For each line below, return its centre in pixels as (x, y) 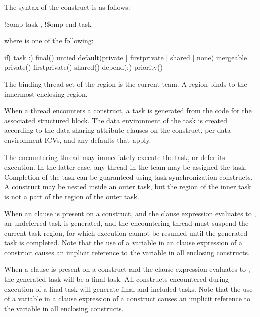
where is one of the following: (49, 40)
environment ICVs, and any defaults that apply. (78, 140)
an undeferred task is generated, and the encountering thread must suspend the (126, 223)
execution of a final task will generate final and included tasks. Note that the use (128, 289)
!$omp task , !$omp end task (48, 23)
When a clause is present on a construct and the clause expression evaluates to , (127, 269)
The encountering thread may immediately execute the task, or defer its (115, 157)
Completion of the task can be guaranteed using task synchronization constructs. (128, 176)
